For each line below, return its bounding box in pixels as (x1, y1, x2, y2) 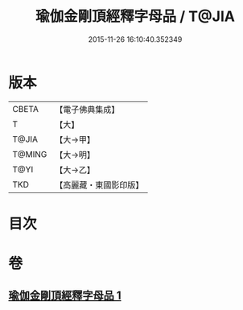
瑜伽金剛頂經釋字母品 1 (8, 289, 122, 303)
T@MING (12, 148, 47, 159)
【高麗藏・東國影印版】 (55, 179, 144, 190)
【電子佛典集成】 (55, 104, 120, 115)
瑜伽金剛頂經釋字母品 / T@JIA (35, 7, 236, 26)
